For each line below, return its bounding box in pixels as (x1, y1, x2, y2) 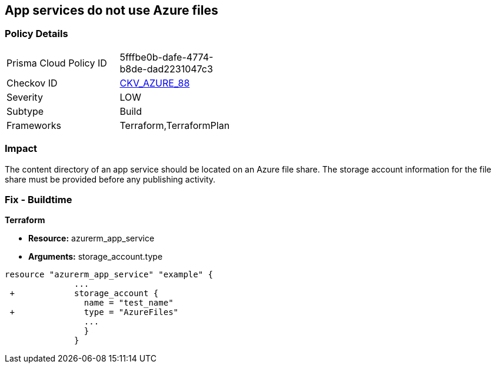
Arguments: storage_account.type (28, 251, 163, 262)
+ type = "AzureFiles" (9, 307, 179, 317)
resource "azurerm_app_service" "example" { (5, 270, 214, 280)
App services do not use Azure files (5, 3, 218, 18)
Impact (5, 142, 38, 155)
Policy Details (5, 28, 68, 40)
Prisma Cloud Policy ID (6, 57, 107, 69)
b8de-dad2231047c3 (119, 62, 213, 75)
